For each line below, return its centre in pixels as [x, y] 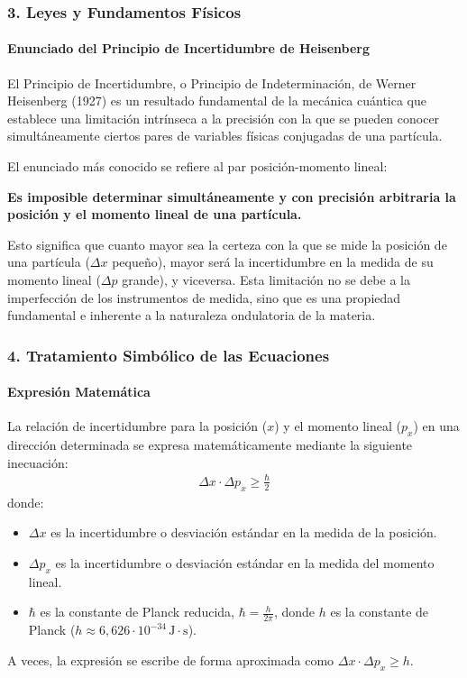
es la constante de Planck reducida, [137, 612]
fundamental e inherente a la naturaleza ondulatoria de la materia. [192, 315]
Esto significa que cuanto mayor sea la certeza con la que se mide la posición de [227, 244]
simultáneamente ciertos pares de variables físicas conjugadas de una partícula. [225, 136]
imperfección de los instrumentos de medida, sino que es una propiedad [204, 297]
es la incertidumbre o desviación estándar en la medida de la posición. [244, 532]
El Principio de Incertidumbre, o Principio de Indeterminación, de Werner [212, 82]
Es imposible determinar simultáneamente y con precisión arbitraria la [232, 196]
